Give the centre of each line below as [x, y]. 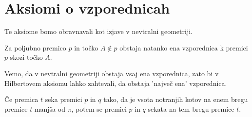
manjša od [50, 109]
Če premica [21, 99]
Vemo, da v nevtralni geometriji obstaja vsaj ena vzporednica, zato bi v [112, 73]
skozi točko [26, 57]
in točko [86, 47]
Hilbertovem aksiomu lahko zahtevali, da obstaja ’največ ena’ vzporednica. [116, 83]
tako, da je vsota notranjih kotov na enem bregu [176, 99]
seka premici [64, 99]
